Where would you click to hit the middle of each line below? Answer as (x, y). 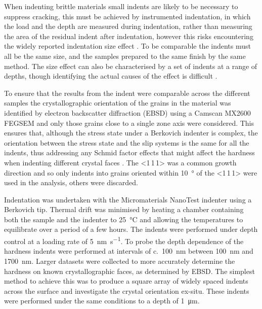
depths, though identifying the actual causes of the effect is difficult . (111, 76)
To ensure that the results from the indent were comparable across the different (127, 93)
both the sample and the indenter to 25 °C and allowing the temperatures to (124, 219)
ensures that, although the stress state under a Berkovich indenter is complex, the (131, 133)
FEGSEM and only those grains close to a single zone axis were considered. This (129, 123)
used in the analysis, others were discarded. (71, 182)
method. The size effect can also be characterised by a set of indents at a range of (131, 66)
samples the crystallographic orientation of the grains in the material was (118, 103)
